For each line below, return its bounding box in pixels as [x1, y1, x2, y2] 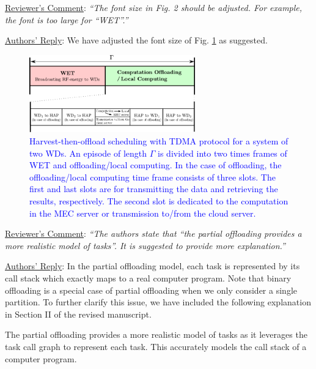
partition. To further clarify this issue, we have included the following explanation [5, 296, 311, 308]
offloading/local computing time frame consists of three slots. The [29, 170, 276, 183]
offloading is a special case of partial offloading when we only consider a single [5, 283, 297, 296]
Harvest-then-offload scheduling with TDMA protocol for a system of [29, 135, 288, 147]
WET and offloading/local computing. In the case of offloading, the [29, 158, 282, 171]
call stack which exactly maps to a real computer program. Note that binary [5, 271, 292, 284]
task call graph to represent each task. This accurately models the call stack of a [5, 340, 307, 352]
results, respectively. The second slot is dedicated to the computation [29, 195, 288, 207]
